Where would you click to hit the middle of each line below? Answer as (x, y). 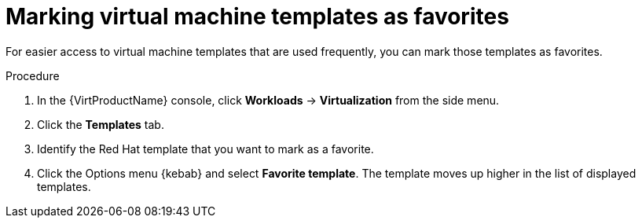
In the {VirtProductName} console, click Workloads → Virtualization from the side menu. (268, 100)
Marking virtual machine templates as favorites (257, 17)
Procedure (33, 75)
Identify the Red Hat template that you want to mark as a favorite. (205, 149)
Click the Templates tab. (101, 124)
